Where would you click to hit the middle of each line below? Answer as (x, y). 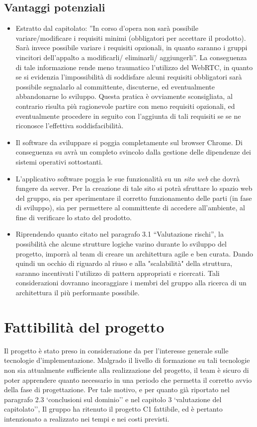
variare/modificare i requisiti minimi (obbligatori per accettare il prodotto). (131, 38)
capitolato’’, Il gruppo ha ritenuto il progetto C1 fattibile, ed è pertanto (113, 409)
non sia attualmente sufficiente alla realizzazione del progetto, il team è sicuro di (127, 370)
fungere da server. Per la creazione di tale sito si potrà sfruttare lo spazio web (134, 188)
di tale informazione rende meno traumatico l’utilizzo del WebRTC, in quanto (134, 67)
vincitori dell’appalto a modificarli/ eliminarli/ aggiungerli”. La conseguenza (131, 57)
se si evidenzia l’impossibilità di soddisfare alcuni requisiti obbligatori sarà (129, 77)
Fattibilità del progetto (84, 326)
